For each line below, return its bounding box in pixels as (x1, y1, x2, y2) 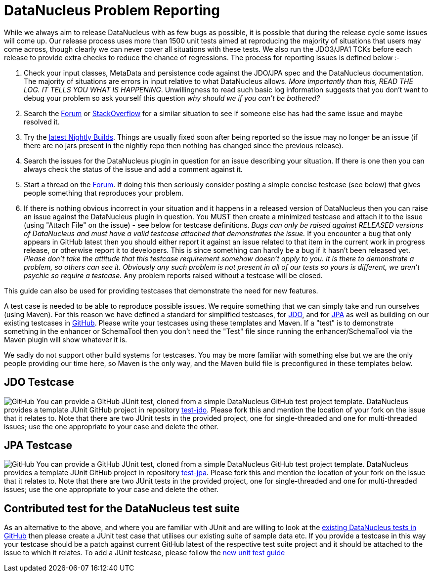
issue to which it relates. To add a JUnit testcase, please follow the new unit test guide (4, 548, 285, 557)
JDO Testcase (4, 376, 74, 389)
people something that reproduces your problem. (24, 188, 184, 197)
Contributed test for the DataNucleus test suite (4, 502, 240, 515)
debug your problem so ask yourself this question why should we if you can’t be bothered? (24, 93, 320, 102)
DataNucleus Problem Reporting (4, 2, 220, 19)
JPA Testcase (4, 439, 72, 452)
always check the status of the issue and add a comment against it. (24, 165, 243, 173)
